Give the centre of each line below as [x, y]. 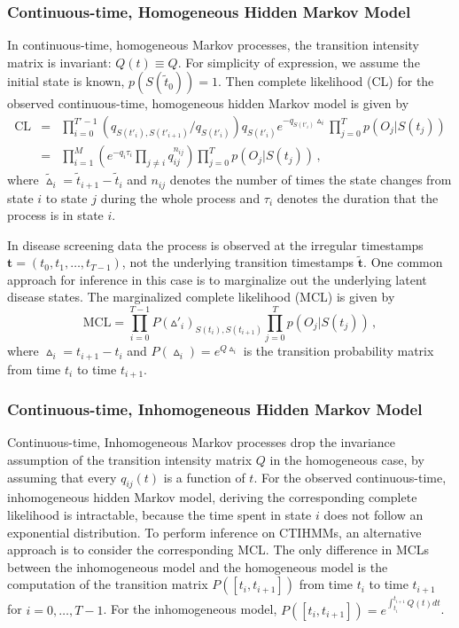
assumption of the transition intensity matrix [130, 459]
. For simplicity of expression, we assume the [299, 62]
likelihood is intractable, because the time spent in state [159, 514]
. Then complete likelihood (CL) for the [326, 81]
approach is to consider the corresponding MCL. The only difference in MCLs [218, 549]
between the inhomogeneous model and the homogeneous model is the [198, 566]
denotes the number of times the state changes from [311, 180]
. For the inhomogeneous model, [190, 609]
